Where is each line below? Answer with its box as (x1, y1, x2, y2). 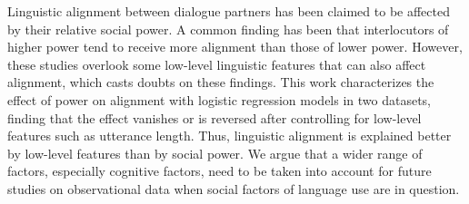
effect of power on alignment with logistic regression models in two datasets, (7, 90, 432, 109)
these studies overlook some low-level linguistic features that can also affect (7, 54, 426, 73)
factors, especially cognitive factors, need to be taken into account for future (7, 161, 432, 180)
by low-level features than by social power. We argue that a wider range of (7, 143, 423, 162)
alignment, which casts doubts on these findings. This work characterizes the (7, 73, 434, 92)
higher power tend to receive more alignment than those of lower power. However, (7, 37, 463, 56)
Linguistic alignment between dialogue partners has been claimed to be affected (7, 2, 450, 20)
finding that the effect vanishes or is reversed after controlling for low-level (7, 108, 422, 127)
